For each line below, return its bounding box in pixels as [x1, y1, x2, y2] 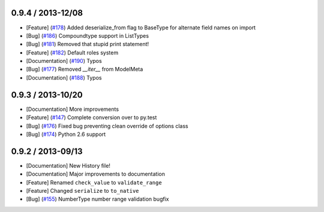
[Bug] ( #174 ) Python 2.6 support [26, 131, 106, 138]
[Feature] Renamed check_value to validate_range [26, 178, 162, 186]
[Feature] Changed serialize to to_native [26, 187, 139, 195]
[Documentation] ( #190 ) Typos [26, 57, 102, 65]
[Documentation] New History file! [26, 162, 111, 169]
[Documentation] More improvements [26, 105, 119, 113]
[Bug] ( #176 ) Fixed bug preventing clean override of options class [26, 122, 188, 129]
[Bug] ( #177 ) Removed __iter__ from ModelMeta [26, 66, 143, 73]
